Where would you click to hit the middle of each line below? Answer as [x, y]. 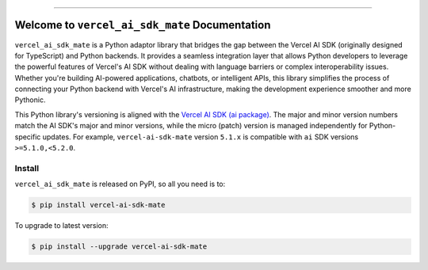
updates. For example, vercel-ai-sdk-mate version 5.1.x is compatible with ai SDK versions [201, 137]
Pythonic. [30, 100]
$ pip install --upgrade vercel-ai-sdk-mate [119, 247]
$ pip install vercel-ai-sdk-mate [98, 205]
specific [28, 137]
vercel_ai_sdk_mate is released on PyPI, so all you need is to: [120, 184]
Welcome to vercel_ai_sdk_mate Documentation [143, 25]
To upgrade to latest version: [61, 226]
